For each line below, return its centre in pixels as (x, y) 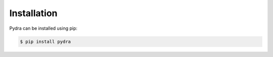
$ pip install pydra (45, 41)
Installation (33, 13)
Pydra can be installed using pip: (43, 28)
